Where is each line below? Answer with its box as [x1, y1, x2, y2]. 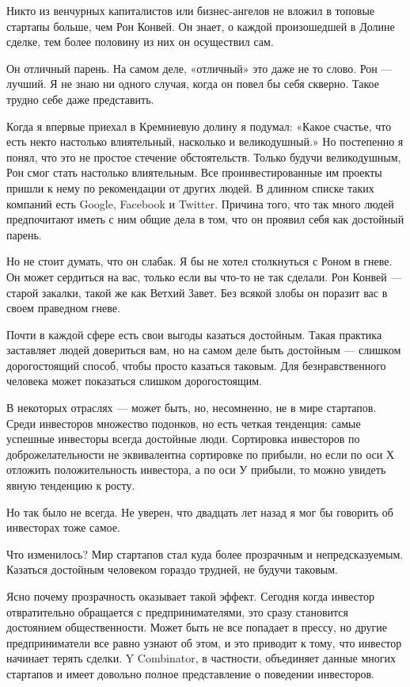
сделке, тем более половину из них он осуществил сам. [6, 33, 274, 50]
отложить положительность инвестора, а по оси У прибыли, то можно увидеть [6, 461, 386, 478]
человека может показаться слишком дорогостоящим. [6, 372, 262, 389]
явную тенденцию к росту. [6, 477, 135, 494]
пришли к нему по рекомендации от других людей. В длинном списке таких [6, 179, 374, 196]
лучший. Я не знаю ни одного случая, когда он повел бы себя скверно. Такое [6, 75, 379, 92]
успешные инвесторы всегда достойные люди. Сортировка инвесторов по [6, 430, 360, 447]
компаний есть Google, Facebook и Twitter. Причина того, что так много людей [6, 195, 394, 212]
